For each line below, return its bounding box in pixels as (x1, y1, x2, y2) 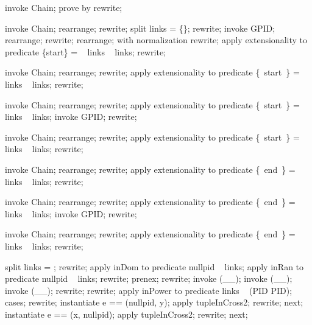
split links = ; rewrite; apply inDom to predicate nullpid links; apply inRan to (5, 260, 304, 273)
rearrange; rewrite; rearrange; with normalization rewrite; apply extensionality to (5, 33, 307, 46)
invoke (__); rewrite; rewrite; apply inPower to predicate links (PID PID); (5, 284, 292, 296)
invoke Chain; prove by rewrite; (5, 1, 122, 13)
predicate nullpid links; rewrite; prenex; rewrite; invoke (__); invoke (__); (5, 272, 292, 285)
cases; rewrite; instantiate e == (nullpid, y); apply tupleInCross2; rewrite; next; (5, 296, 303, 309)
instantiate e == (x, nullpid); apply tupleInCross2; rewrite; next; (5, 307, 248, 320)
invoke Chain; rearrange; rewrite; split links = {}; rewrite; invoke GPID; (5, 21, 275, 34)
